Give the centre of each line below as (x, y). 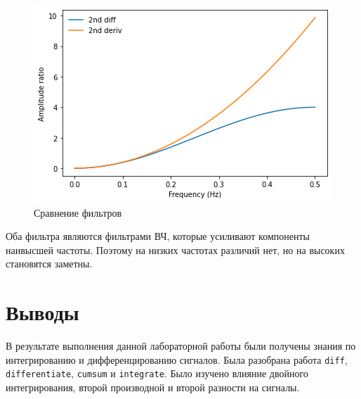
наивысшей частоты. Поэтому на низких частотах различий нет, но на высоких (175, 249)
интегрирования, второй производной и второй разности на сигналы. (153, 387)
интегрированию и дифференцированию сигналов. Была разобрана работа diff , (177, 359)
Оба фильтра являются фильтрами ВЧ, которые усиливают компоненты (158, 236)
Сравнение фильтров (78, 212)
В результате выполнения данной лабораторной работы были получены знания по (181, 346)
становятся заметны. (49, 264)
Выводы (42, 312)
